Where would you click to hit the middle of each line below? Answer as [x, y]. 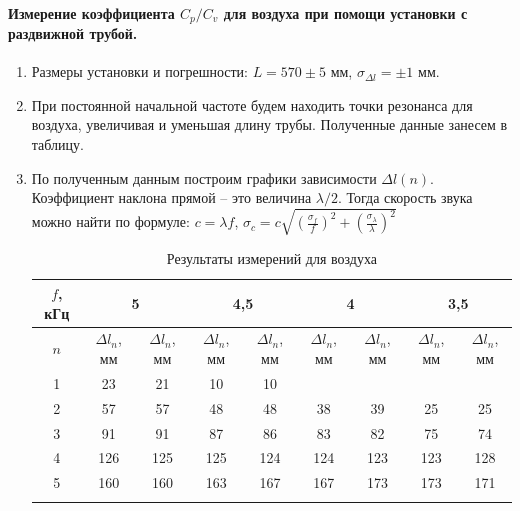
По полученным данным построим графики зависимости [204, 177]
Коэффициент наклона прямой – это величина [171, 197]
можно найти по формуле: [110, 221]
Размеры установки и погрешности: [139, 71]
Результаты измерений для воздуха [271, 258]
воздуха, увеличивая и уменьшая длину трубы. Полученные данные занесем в [269, 124]
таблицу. [57, 144]
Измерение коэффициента [91, 12]
